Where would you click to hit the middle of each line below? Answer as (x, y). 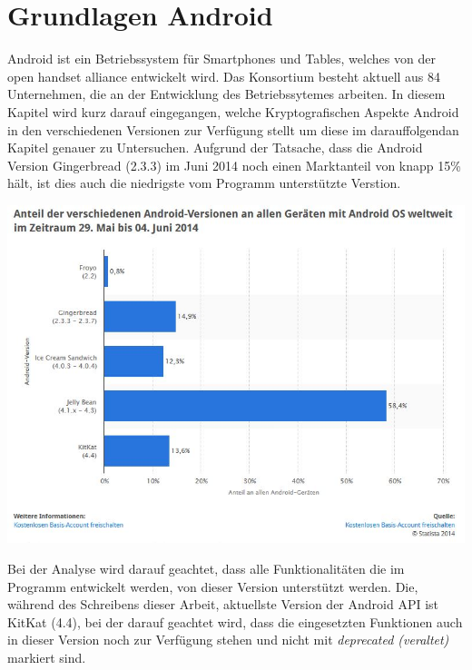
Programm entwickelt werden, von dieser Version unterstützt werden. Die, (213, 586)
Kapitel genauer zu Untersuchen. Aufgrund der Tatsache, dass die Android (215, 148)
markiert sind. (47, 657)
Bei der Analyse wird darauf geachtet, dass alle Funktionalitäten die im (206, 568)
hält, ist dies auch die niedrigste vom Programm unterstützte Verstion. (204, 183)
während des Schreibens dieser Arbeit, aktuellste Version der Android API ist (223, 604)
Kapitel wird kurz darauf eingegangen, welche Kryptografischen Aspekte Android (233, 111)
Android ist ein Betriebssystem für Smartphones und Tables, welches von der (221, 59)
